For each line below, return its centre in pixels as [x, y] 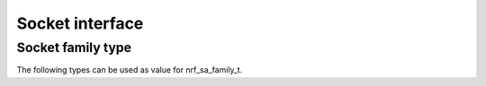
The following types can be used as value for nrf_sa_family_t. [130, 70]
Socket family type [74, 47]
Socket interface [80, 23]
